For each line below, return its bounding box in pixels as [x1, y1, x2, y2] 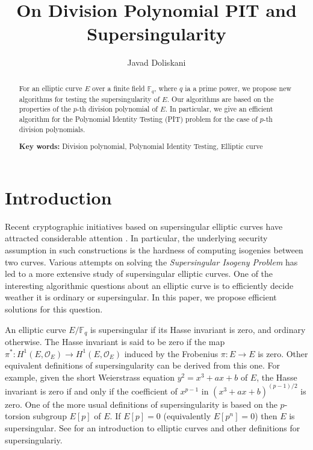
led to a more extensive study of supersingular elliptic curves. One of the [5, 267, 273, 280]
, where [154, 83, 177, 93]
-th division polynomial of [76, 104, 158, 114]
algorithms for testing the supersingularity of [19, 93, 160, 104]
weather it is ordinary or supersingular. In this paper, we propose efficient [5, 291, 277, 303]
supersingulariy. [5, 433, 63, 446]
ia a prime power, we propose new [185, 83, 292, 93]
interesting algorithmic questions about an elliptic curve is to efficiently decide [5, 279, 294, 291]
